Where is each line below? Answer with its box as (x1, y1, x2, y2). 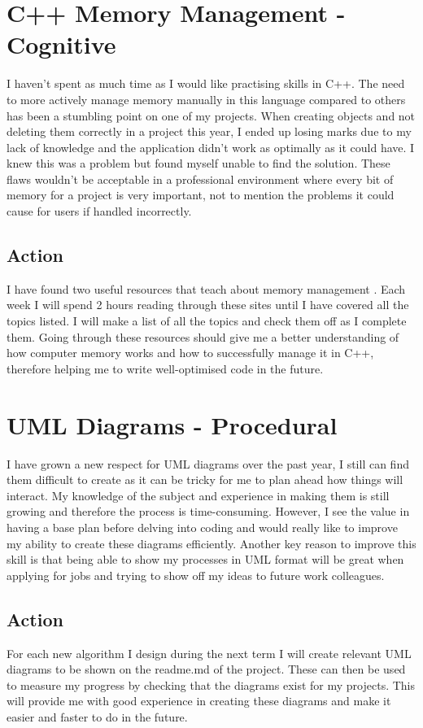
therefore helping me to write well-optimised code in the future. (7, 360, 324, 377)
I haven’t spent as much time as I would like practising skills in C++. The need (7, 75, 405, 92)
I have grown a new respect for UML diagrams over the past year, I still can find (7, 455, 409, 472)
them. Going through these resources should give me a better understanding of (7, 328, 399, 345)
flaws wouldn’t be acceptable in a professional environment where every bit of (7, 170, 394, 187)
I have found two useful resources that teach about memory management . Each (7, 280, 406, 297)
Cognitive (7, 28, 116, 61)
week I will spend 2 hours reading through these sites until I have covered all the (7, 296, 409, 313)
